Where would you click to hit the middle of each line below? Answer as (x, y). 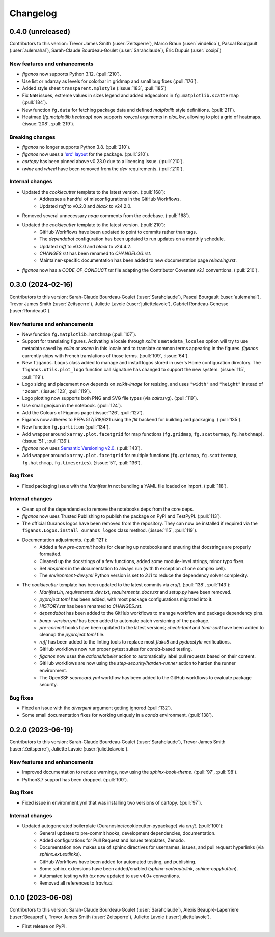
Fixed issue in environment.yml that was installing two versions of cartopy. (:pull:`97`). (112, 802)
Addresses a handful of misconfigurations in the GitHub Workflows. (110, 199)
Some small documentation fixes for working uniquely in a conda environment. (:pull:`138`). (118, 715)
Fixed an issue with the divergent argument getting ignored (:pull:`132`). (97, 708)
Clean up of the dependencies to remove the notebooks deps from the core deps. (108, 509)
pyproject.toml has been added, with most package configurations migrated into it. (126, 599)
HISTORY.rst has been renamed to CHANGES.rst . (91, 606)
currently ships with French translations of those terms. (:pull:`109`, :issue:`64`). (106, 355)
